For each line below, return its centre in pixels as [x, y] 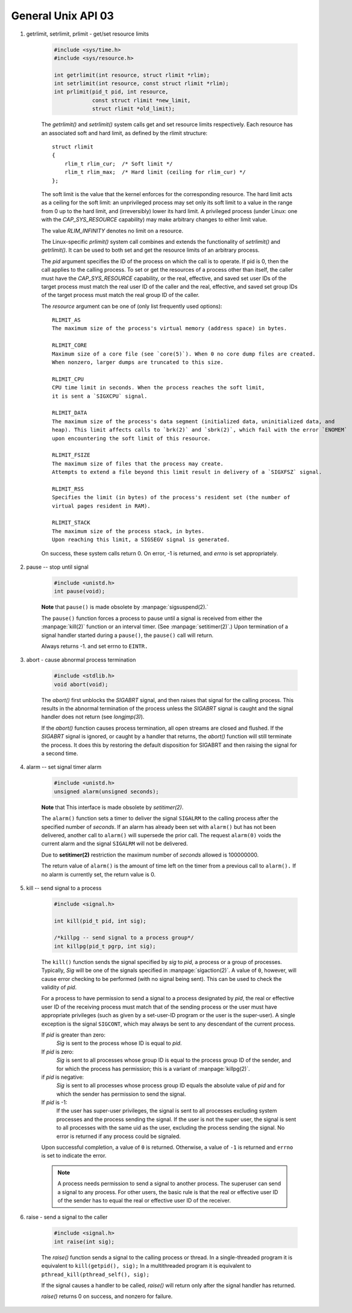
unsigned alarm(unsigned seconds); [106, 791]
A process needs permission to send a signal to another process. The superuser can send [169, 1184]
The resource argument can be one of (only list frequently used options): [132, 306]
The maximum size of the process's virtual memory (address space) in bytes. [170, 328]
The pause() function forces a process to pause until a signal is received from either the [152, 618]
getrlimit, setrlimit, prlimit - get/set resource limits [87, 34]
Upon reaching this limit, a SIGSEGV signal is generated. [141, 540]
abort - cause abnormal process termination [81, 660]
